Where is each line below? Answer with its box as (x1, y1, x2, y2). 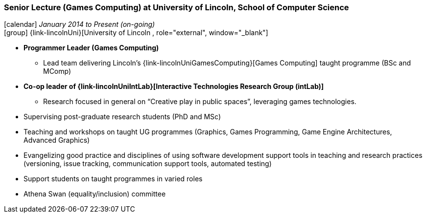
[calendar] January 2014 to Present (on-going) (4, 20, 155, 29)
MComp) (43, 67, 71, 76)
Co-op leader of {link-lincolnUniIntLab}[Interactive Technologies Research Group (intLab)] (24, 82, 324, 91)
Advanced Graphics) (24, 136, 90, 145)
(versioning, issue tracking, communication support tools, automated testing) (24, 159, 272, 168)
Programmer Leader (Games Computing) (24, 43, 159, 52)
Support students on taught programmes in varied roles (24, 174, 203, 183)
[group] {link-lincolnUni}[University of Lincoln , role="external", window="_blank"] (4, 28, 268, 37)
